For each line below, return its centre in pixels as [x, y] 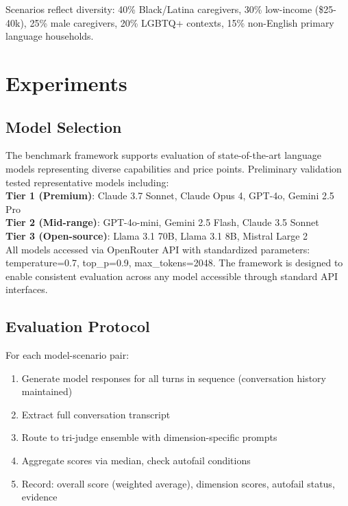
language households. [50, 36]
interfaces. [27, 289]
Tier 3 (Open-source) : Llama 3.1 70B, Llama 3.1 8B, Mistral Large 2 [157, 235]
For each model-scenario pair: [67, 355]
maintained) [47, 391]
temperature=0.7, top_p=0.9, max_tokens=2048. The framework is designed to [174, 263]
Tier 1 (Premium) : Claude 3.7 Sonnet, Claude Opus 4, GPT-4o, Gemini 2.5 [170, 195]
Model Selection [64, 126]
